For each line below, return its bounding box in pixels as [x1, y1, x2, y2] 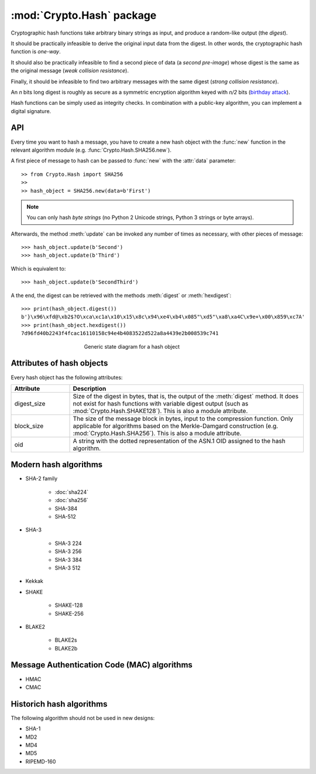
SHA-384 [54, 504, 78, 512]
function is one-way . [11, 48, 61, 55]
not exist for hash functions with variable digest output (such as [73, 399, 249, 407]
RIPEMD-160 [25, 758, 56, 765]
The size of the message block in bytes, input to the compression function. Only [73, 414, 294, 422]
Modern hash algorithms [11, 460, 103, 470]
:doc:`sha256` [54, 497, 89, 504]
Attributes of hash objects [11, 358, 108, 369]
